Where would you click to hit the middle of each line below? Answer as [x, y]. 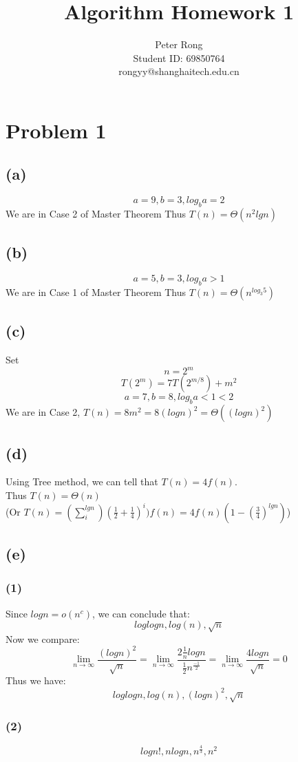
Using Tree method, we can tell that [82, 481]
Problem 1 [56, 130]
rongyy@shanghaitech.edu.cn [179, 71]
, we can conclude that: [141, 613]
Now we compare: [43, 638]
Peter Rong [179, 44]
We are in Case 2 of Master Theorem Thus [96, 214]
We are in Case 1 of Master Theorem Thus [96, 292]
